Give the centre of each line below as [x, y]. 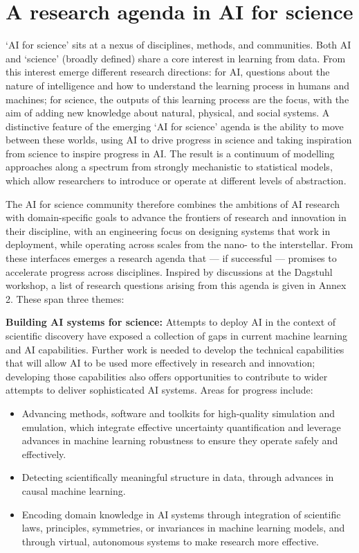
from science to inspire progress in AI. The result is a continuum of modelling [170, 153]
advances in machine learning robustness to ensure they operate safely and [180, 440]
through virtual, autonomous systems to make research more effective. [170, 541]
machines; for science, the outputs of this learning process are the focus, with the [177, 99]
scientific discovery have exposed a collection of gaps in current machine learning [176, 335]
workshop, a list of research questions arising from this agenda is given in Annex [176, 285]
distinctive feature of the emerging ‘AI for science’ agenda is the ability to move [175, 126]
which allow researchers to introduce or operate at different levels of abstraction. [176, 181]
